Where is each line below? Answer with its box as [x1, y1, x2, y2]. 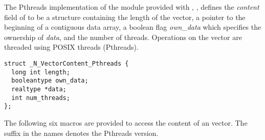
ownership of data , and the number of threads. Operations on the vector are [4, 31, 242, 42]
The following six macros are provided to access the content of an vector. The [4, 117, 248, 128]
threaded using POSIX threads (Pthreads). [4, 42, 139, 52]
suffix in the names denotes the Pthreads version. [4, 127, 159, 138]
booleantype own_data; [11, 77, 89, 85]
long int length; [11, 68, 70, 76]
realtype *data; [11, 85, 67, 93]
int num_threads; [11, 94, 70, 102]
